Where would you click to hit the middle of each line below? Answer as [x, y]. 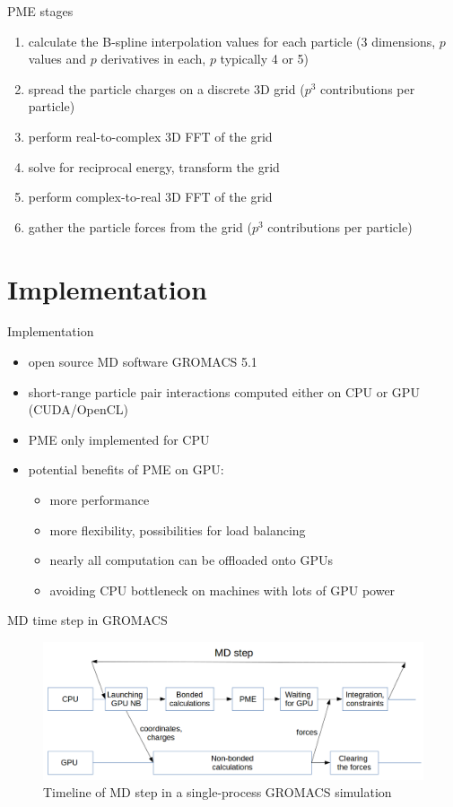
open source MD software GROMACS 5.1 [143, 362]
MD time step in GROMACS [87, 620]
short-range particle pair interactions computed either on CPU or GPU [224, 391]
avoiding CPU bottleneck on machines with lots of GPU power [222, 590]
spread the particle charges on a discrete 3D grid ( [166, 88]
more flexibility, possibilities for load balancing [178, 529]
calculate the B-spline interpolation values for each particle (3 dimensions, [232, 41]
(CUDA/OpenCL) [78, 409]
